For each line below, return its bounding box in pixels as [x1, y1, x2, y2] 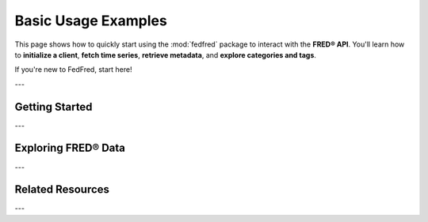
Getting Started [14, 100, 93, 114]
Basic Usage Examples [14, 12, 168, 29]
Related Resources [14, 182, 110, 197]
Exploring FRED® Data [14, 141, 126, 155]
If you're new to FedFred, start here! [14, 65, 132, 74]
